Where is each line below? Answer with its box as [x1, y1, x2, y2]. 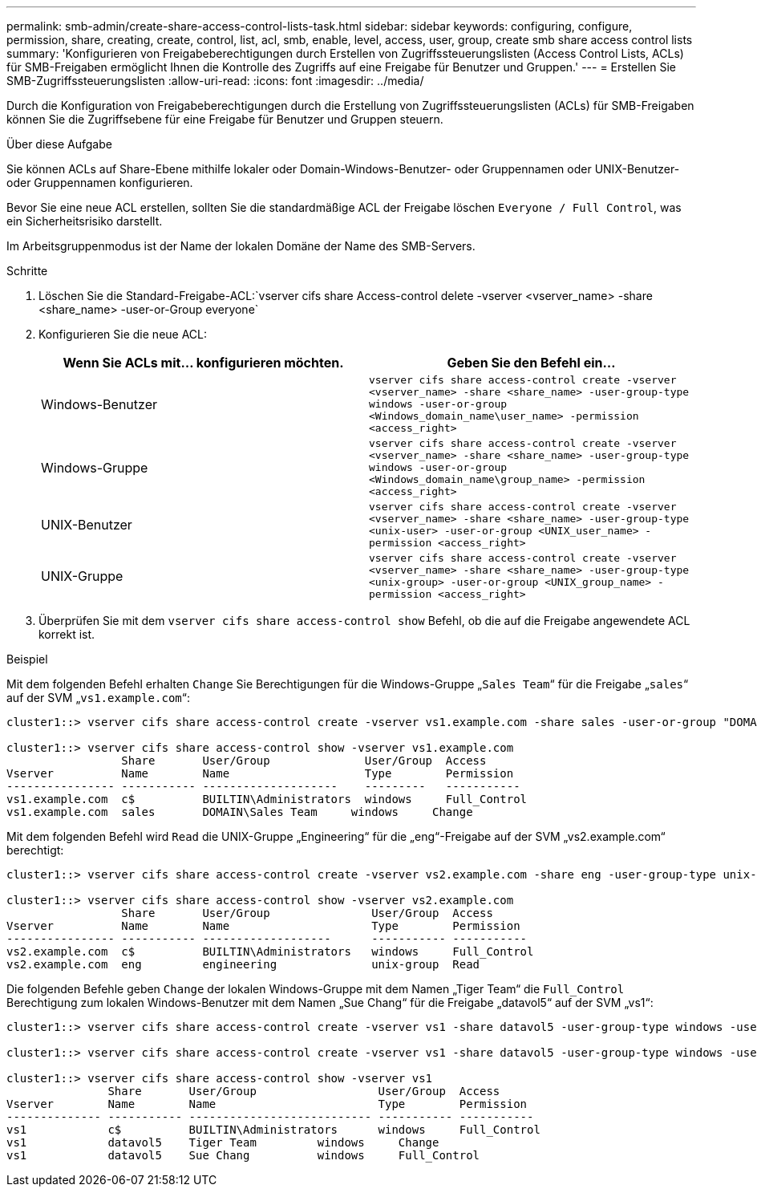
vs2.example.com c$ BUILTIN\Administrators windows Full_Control [6, 945, 534, 958]
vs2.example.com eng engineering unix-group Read [6, 958, 480, 971]
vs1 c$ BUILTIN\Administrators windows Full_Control [6, 1123, 540, 1136]
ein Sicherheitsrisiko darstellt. [6, 214, 163, 228]
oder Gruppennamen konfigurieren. [6, 176, 193, 189]
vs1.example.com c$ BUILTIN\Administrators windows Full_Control [6, 793, 528, 805]
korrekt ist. [38, 627, 95, 641]
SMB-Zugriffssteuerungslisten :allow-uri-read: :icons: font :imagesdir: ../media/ [6, 74, 424, 87]
